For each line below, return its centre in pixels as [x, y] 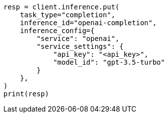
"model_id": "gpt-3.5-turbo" [109, 62]
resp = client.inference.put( [62, 7]
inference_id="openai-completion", [88, 23]
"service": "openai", [78, 39]
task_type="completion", [68, 15]
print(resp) [26, 94]
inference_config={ [57, 31]
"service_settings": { [80, 46]
